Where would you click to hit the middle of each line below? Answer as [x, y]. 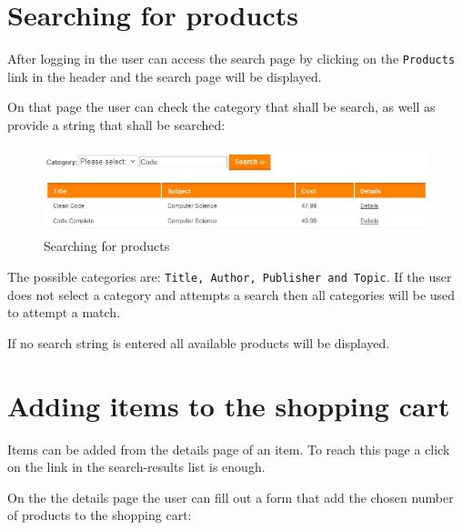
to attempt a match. [64, 312]
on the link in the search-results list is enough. [136, 467]
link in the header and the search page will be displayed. [165, 76]
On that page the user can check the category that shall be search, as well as [221, 107]
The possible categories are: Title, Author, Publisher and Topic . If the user [230, 277]
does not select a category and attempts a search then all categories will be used [231, 294]
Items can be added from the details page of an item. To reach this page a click [229, 449]
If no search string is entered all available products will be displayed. [199, 342]
